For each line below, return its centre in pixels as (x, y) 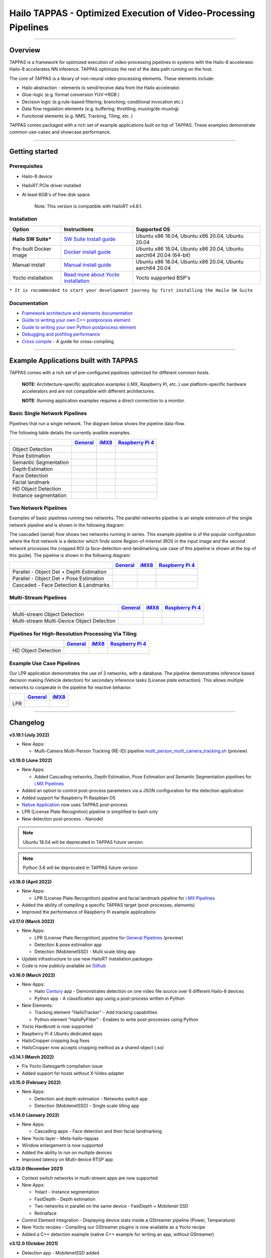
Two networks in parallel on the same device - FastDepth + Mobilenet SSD (111, 1206)
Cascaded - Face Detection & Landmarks (61, 585)
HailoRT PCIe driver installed (51, 185)
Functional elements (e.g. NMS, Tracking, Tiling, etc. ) (77, 116)
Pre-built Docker (32, 249)
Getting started (34, 152)
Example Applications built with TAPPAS (74, 361)
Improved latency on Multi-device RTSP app (67, 1159)
